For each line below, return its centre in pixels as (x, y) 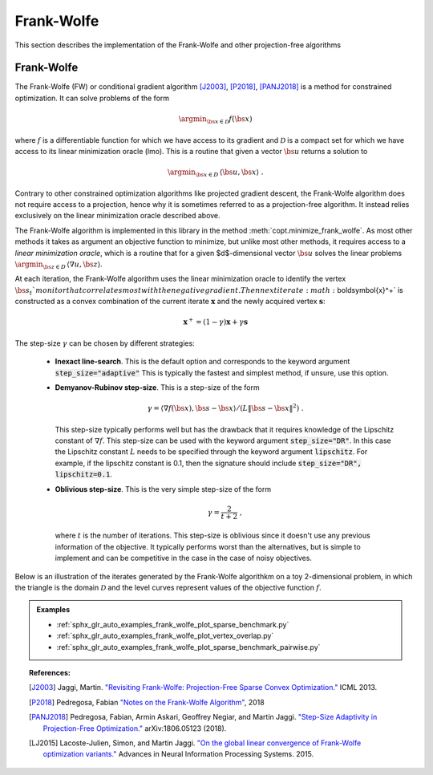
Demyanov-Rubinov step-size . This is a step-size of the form (157, 387)
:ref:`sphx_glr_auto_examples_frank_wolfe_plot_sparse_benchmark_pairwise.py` (188, 647)
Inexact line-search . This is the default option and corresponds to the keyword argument (202, 362)
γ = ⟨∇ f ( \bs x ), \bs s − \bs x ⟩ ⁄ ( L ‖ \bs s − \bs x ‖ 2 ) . (225, 408)
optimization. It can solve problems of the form (92, 98)
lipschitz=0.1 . (83, 474)
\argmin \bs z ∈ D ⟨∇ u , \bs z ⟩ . (59, 265)
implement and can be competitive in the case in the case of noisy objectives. (184, 558)
